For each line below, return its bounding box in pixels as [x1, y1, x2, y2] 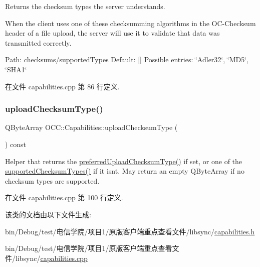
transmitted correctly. [5, 37, 72, 48]
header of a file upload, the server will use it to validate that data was [5, 28, 220, 38]
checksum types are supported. [5, 175, 100, 186]
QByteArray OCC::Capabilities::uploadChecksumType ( [5, 122, 178, 132]
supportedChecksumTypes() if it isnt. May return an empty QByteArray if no [5, 166, 244, 176]
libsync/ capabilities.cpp [15, 252, 88, 263]
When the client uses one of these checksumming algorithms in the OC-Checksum [5, 18, 256, 28]
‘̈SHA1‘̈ [5, 64, 27, 74]
